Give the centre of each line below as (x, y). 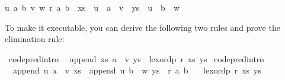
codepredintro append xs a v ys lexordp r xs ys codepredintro (136, 58)
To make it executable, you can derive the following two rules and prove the (142, 27)
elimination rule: (35, 39)
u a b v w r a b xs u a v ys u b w (92, 7)
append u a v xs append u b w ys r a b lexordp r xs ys (137, 70)
